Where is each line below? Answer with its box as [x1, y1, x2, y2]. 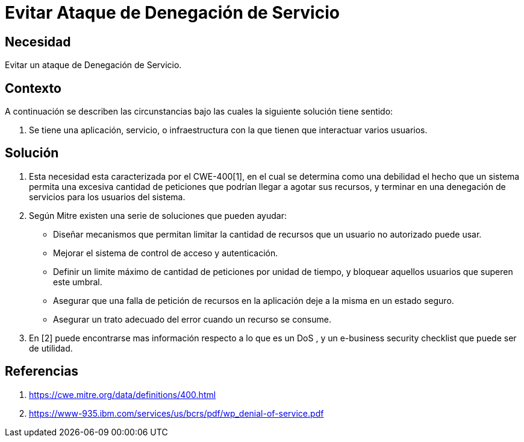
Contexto [5, 80, 61, 96]
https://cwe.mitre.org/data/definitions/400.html [29, 389, 216, 400]
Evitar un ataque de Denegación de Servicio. [5, 60, 182, 71]
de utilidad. [29, 343, 73, 353]
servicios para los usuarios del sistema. [29, 191, 186, 202]
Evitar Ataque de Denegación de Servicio [5, 2, 340, 23]
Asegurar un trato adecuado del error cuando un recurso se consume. [53, 314, 331, 324]
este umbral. [53, 276, 102, 287]
